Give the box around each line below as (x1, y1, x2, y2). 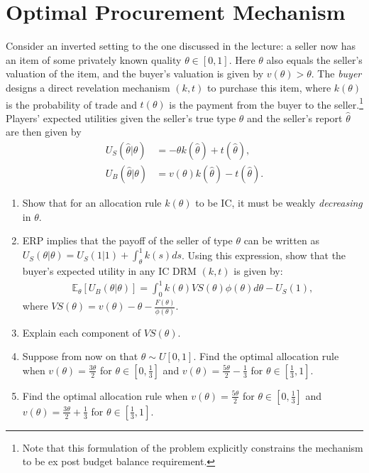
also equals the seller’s (266, 52, 363, 67)
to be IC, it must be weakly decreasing (195, 195, 363, 210)
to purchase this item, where (207, 80, 331, 94)
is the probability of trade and (6, 97, 137, 112)
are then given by (6, 124, 82, 139)
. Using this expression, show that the (182, 247, 346, 262)
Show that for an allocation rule (22, 195, 162, 210)
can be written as (243, 233, 319, 248)
